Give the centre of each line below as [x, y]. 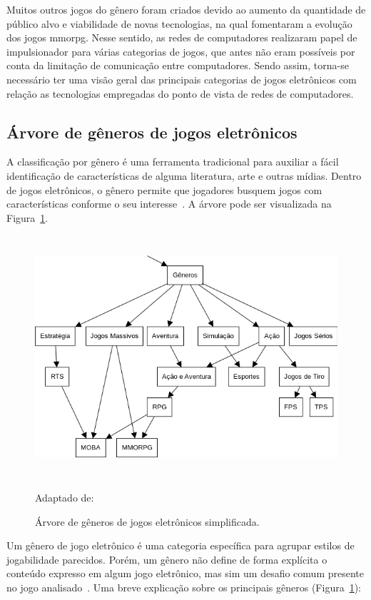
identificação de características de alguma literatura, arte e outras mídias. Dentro [184, 175]
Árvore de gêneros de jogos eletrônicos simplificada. [147, 521]
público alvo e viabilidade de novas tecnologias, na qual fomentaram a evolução [179, 23]
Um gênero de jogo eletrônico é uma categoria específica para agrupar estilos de [181, 545]
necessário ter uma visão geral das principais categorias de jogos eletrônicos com [182, 79]
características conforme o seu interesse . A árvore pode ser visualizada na [169, 204]
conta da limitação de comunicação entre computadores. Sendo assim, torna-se [178, 65]
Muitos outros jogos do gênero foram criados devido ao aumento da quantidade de [186, 9]
